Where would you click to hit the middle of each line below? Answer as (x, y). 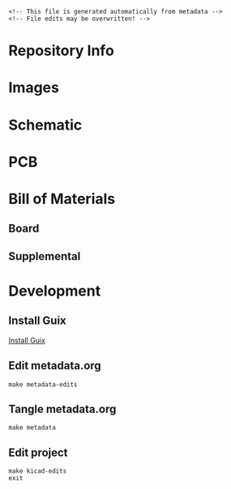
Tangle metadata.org (62, 409)
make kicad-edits (38, 471)
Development (55, 291)
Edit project (38, 452)
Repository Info (62, 51)
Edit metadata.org (55, 366)
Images (34, 88)
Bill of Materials (62, 199)
